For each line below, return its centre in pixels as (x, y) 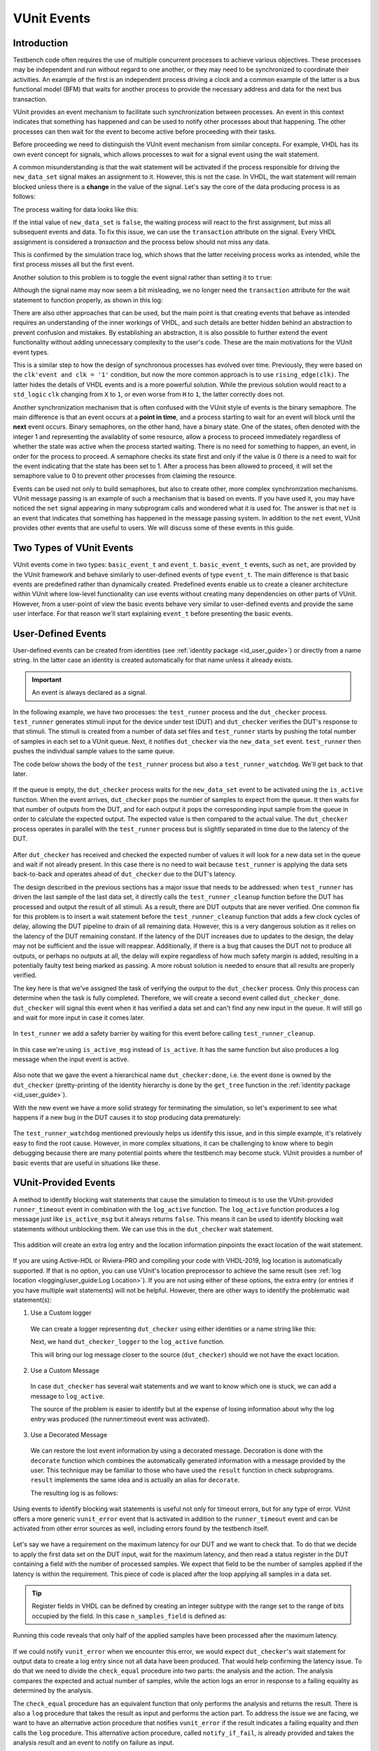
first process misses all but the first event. (73, 264)
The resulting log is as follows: (74, 1493)
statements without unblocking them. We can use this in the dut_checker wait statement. (143, 1229)
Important (47, 679)
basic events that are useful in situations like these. (86, 1163)
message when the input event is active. (71, 1059)
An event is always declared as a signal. (89, 693)
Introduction (41, 43)
